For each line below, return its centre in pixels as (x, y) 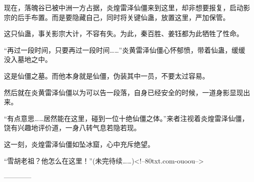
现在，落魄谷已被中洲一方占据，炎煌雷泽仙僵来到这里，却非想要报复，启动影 (127, 7)
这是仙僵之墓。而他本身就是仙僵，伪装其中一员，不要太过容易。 (106, 75)
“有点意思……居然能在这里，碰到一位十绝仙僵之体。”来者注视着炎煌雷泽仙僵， (126, 118)
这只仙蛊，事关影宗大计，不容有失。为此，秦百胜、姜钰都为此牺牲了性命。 (124, 33)
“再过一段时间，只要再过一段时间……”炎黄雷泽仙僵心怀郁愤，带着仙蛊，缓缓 (125, 50)
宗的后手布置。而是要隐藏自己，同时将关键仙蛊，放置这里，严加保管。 (117, 17)
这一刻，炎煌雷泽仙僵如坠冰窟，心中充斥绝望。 (79, 144)
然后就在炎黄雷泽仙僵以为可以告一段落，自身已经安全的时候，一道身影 (117, 92)
